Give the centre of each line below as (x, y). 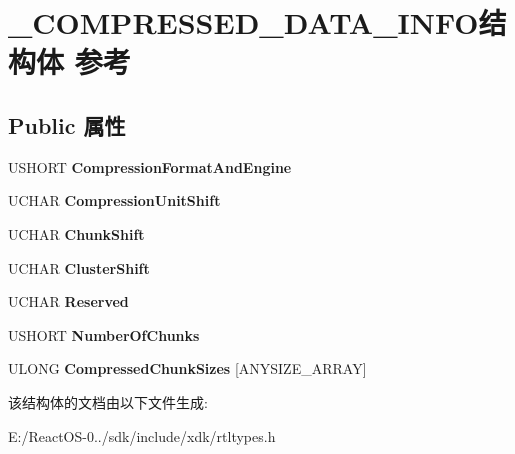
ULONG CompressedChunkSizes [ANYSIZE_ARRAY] (187, 368)
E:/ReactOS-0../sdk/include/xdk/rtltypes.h (142, 435)
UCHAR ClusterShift (79, 267)
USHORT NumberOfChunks (104, 334)
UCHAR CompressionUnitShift (114, 200)
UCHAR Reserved (68, 301)
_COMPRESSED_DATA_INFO (243, 22)
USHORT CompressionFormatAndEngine (150, 166)
